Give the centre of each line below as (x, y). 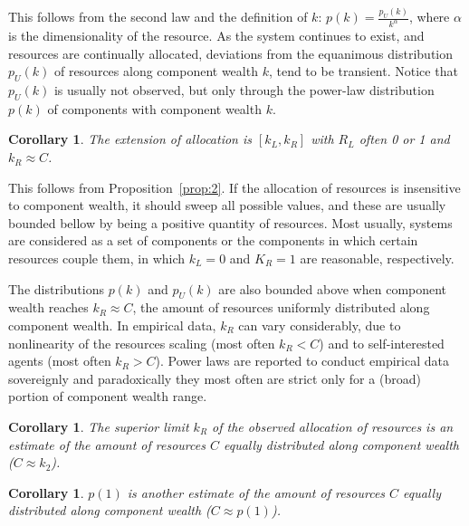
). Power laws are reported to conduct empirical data (302, 361)
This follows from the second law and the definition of (158, 17)
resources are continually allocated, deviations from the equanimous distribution (231, 53)
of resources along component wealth (156, 71)
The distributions (56, 288)
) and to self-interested (382, 343)
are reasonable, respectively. (377, 258)
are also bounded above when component (333, 288)
